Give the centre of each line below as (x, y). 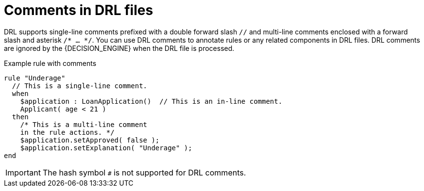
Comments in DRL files (79, 10)
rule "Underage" (35, 78)
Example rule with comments (50, 63)
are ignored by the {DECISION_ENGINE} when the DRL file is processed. (119, 48)
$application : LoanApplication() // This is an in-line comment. (151, 101)
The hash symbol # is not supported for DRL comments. (144, 172)
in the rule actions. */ (67, 132)
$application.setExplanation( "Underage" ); (106, 148)
